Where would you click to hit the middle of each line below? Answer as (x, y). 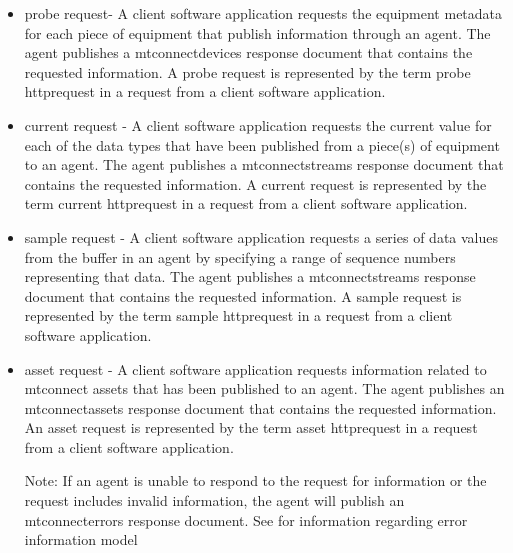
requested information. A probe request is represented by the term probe (247, 71)
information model (81, 539)
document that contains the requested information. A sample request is (243, 295)
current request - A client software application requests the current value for (258, 124)
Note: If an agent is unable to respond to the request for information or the (255, 480)
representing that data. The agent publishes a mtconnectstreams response (250, 276)
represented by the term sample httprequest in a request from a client (238, 315)
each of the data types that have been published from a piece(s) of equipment (262, 144)
